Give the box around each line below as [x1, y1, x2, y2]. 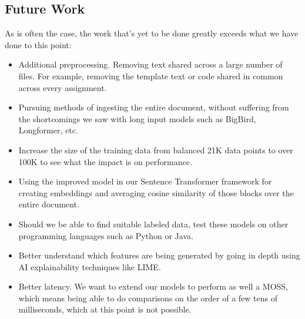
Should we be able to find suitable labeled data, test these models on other [18, 217, 289, 230]
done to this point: [5, 38, 72, 51]
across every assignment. [18, 81, 107, 93]
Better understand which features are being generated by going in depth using [18, 249, 300, 261]
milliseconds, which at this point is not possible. [18, 303, 192, 315]
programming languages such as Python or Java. [18, 229, 193, 241]
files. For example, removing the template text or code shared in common [18, 69, 283, 82]
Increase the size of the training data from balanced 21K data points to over [18, 143, 293, 156]
